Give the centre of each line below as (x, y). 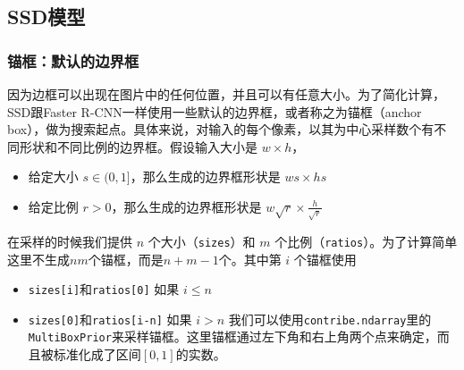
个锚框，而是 (126, 259)
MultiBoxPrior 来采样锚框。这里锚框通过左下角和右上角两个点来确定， (232, 336)
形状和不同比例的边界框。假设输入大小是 (138, 146)
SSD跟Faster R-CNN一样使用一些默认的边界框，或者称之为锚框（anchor (215, 111)
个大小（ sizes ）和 (202, 241)
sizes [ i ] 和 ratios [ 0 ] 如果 (104, 289)
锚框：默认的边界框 (73, 60)
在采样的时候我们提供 (70, 241)
